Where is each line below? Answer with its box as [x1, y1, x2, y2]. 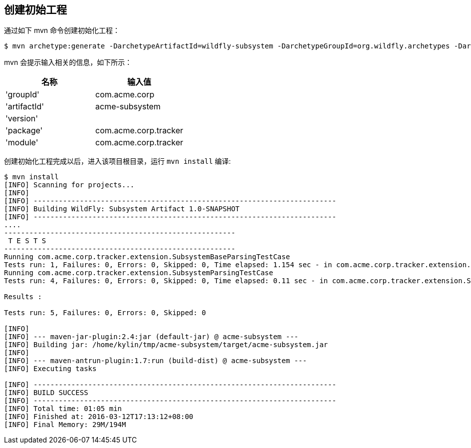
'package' [5, 125, 43, 136]
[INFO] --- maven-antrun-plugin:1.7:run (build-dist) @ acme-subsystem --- [4, 357, 307, 365]
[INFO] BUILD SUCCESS [4, 389, 88, 397]
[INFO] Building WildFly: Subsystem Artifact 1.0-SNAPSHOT [4, 205, 240, 213]
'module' [5, 137, 38, 148]
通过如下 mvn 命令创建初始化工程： [4, 26, 120, 35]
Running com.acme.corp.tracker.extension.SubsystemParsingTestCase [4, 269, 273, 277]
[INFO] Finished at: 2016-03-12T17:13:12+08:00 [4, 413, 194, 421]
